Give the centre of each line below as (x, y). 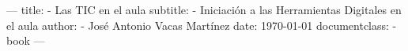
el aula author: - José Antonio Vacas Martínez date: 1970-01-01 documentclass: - (202, 25)
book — (26, 40)
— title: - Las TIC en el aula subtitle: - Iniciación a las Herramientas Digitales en (204, 9)
